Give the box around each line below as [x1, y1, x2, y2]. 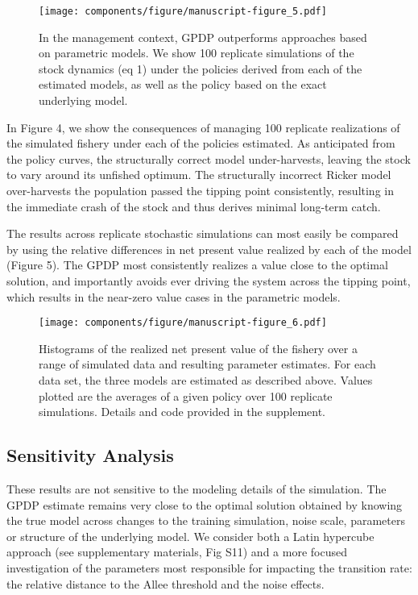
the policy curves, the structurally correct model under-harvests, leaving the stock [6, 150, 411, 167]
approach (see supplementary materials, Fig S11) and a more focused [6, 543, 347, 560]
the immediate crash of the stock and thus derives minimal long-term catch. [6, 198, 381, 214]
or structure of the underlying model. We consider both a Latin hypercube [6, 527, 375, 544]
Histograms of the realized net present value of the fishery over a [39, 339, 358, 356]
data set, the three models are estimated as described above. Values [39, 372, 373, 388]
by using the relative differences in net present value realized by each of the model [6, 240, 412, 257]
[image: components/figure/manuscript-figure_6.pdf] [39, 317, 327, 329]
